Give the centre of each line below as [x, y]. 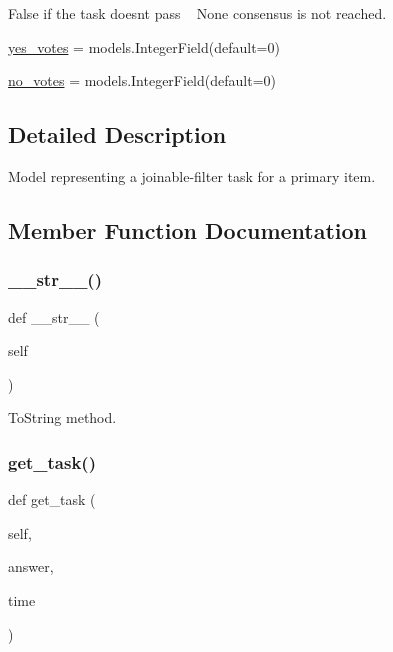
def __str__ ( [54, 316]
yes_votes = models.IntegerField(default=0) [144, 46]
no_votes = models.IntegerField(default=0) [142, 80]
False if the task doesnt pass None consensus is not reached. [197, 13]
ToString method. [62, 417]
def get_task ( [52, 499]
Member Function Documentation [188, 229]
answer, [31, 566]
